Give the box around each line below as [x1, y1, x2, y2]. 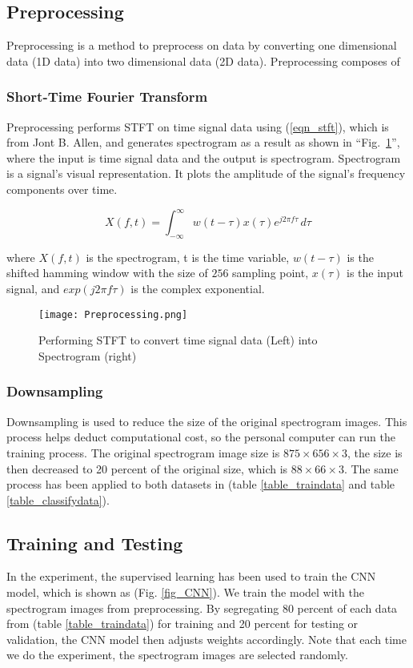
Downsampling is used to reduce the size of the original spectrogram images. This [6, 412, 407, 429]
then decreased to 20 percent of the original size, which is [6, 460, 288, 477]
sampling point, [232, 264, 309, 281]
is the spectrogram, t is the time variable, [86, 248, 290, 265]
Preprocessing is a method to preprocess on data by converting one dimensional [6, 37, 397, 54]
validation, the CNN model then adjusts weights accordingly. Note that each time [6, 630, 407, 647]
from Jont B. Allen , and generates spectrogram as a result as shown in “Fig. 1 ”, [6, 134, 400, 151]
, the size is [347, 444, 403, 461]
